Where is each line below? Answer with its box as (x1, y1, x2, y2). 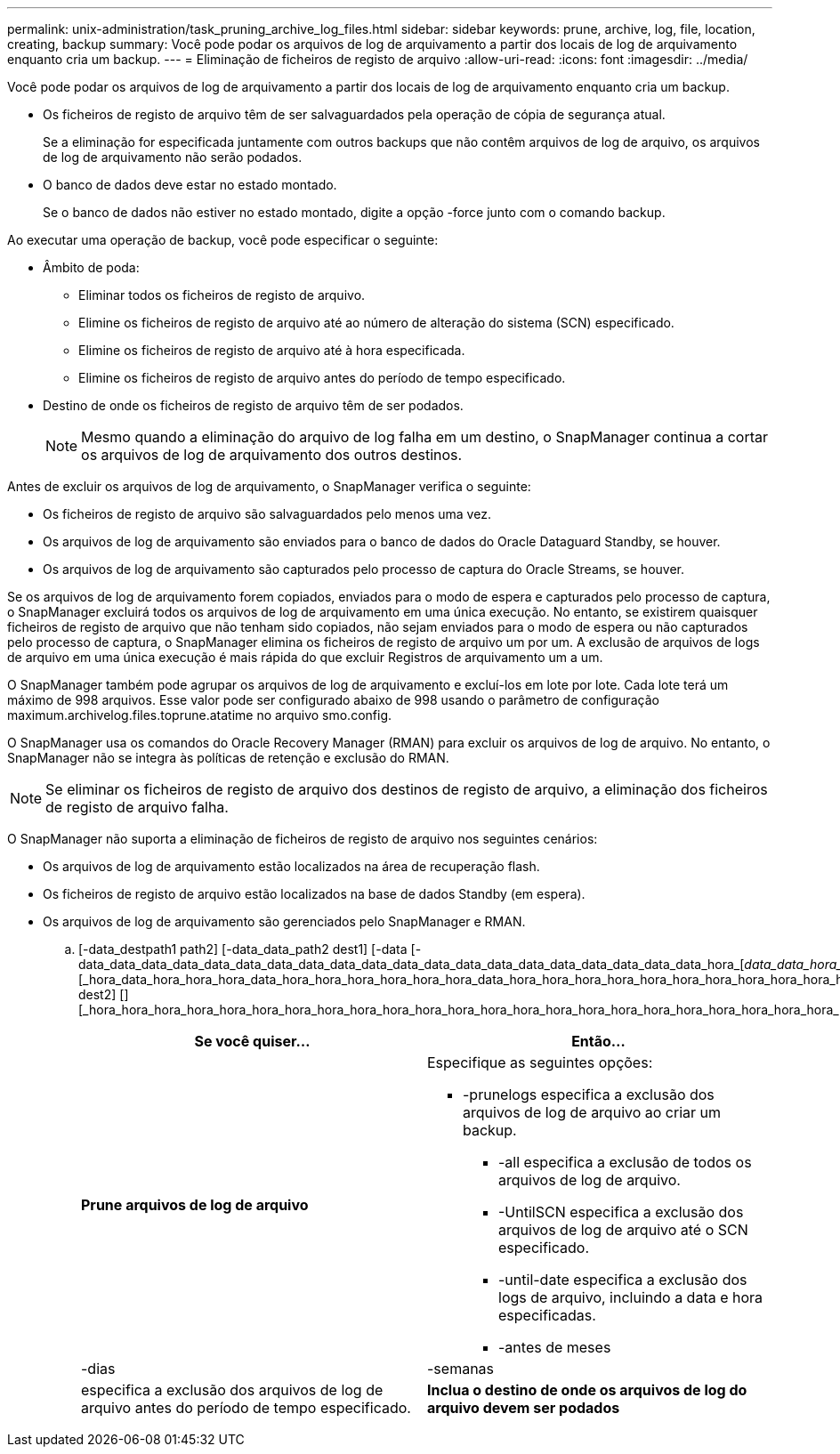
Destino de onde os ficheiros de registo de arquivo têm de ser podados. (43, 398, 464, 413)
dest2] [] (78, 987, 129, 1002)
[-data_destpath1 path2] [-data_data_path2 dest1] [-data (78, 941, 408, 957)
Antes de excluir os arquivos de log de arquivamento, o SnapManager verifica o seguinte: (7, 479, 531, 494)
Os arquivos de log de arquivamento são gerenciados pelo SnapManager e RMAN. (43, 914, 526, 929)
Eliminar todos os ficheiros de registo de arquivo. (78, 287, 366, 303)
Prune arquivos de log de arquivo (81, 1196, 309, 1214)
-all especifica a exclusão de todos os (498, 1153, 752, 1171)
